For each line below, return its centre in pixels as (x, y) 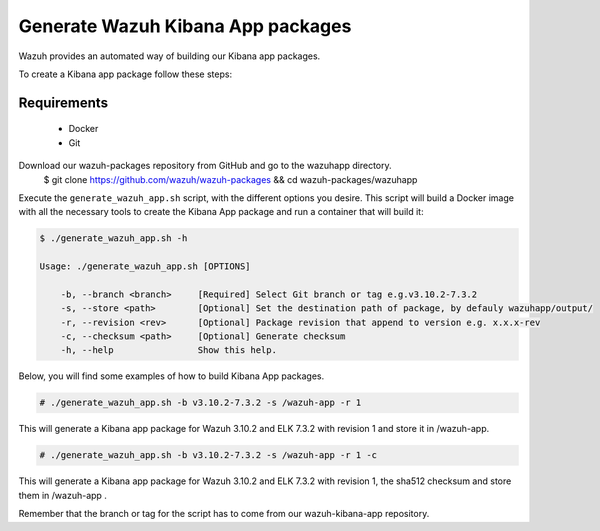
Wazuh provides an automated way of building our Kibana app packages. (169, 56)
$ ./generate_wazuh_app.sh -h (113, 238)
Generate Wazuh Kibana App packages (185, 26)
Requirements (63, 102)
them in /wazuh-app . (62, 495)
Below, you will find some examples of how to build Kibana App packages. (171, 376)
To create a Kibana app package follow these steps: (125, 74)
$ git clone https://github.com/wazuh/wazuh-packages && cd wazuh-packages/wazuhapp (230, 179)
